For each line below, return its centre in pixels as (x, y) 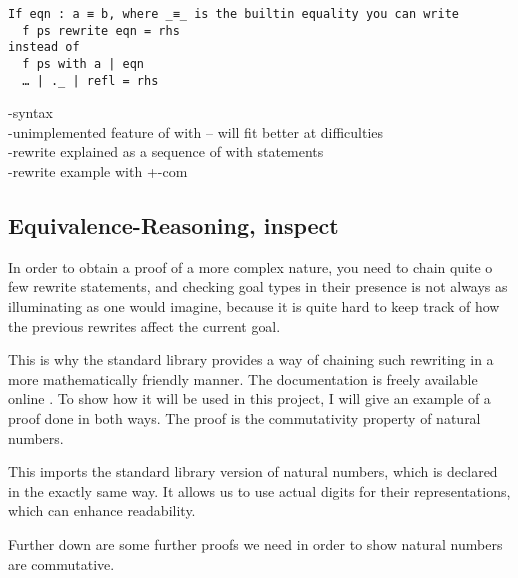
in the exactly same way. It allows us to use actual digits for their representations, (259, 490)
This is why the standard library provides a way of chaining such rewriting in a (251, 359)
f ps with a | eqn (83, 63)
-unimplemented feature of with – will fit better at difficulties (196, 131)
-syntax (30, 112)
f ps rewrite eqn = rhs (101, 30)
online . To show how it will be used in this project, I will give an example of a (249, 398)
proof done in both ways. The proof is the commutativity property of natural (244, 418)
